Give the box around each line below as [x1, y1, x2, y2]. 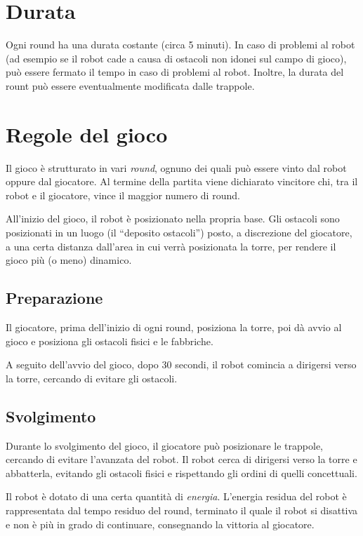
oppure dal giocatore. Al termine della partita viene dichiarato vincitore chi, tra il [6, 174, 358, 189]
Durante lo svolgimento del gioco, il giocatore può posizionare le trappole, [6, 438, 324, 453]
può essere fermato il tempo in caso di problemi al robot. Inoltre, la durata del [6, 65, 344, 79]
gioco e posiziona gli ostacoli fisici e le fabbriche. [6, 333, 213, 348]
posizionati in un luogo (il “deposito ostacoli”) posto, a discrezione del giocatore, [6, 225, 352, 239]
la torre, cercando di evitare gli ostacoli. [6, 370, 178, 385]
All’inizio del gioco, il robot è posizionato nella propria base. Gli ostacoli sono [6, 211, 340, 226]
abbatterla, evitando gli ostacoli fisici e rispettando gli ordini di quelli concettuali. [6, 465, 357, 480]
